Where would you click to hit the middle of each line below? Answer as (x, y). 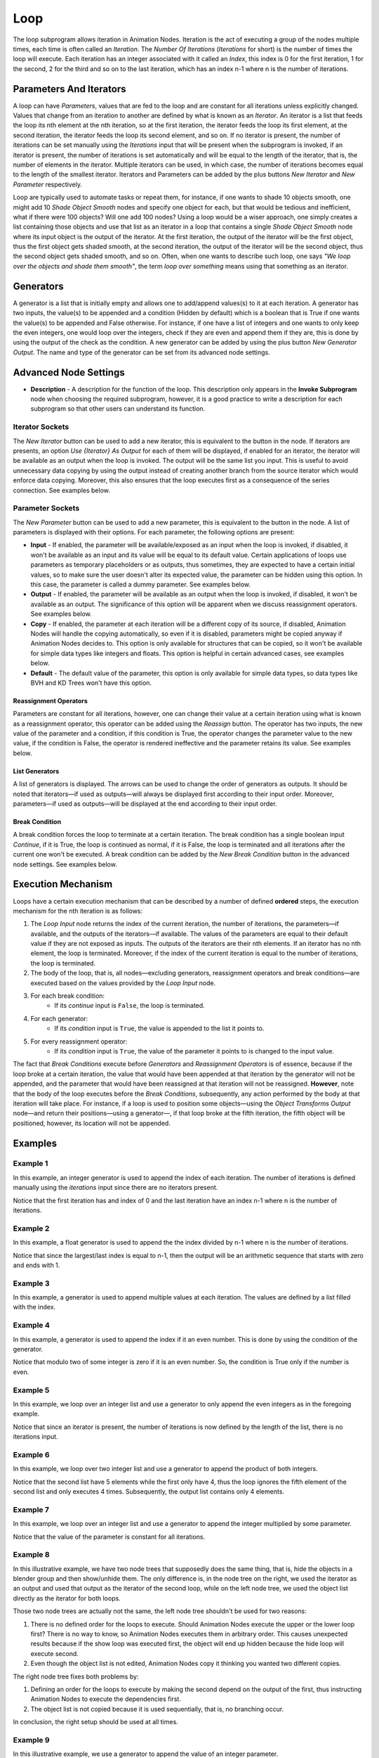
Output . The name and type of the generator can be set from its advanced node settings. (141, 352)
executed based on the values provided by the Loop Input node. (123, 983)
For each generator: (59, 1018)
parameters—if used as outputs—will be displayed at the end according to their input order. (145, 804)
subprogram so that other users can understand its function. (118, 409)
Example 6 (31, 1454)
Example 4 (32, 1326)
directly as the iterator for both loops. (67, 1598)
